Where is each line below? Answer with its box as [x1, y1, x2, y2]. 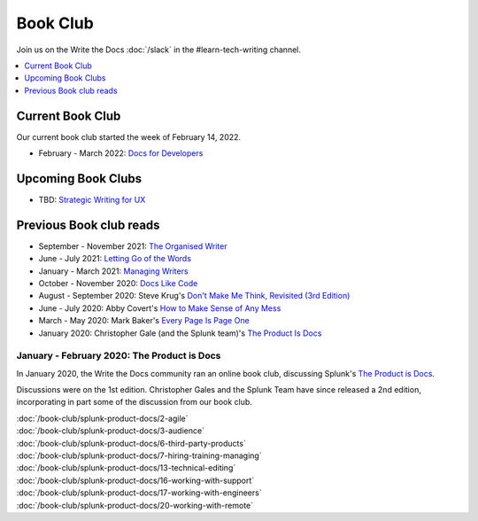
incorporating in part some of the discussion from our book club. [16, 397, 252, 408]
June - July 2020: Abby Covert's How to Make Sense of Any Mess [38, 302, 281, 314]
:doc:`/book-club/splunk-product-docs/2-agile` [16, 413, 189, 424]
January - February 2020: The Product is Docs [16, 350, 221, 362]
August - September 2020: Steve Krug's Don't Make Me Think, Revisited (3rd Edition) [38, 291, 351, 301]
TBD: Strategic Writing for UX [38, 194, 146, 205]
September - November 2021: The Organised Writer [38, 240, 227, 252]
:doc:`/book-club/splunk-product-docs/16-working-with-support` [16, 475, 255, 486]
